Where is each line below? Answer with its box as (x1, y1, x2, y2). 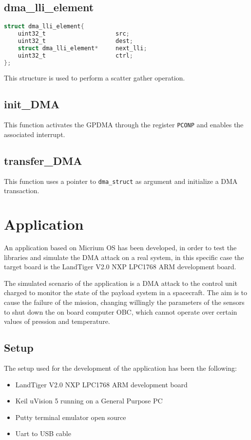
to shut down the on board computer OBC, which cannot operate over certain (4, 306, 237, 317)
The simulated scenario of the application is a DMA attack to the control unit (4, 278, 237, 288)
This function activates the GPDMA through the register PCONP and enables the (4, 120, 244, 130)
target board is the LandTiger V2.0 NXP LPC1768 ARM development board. (4, 261, 236, 272)
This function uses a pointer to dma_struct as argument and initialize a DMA (4, 176, 238, 186)
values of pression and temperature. (4, 316, 110, 326)
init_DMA (4, 97, 60, 112)
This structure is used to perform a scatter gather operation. (4, 73, 185, 83)
